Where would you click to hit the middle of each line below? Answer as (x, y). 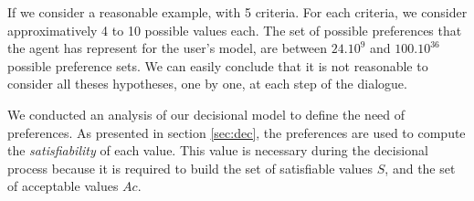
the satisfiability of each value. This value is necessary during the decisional (218, 150)
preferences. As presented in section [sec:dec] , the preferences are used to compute (237, 132)
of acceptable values (63, 186)
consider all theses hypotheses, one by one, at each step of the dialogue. (207, 84)
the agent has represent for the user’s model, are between (168, 48)
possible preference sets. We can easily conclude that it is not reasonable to (218, 65)
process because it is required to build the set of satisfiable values (190, 168)
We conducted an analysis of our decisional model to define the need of (206, 114)
